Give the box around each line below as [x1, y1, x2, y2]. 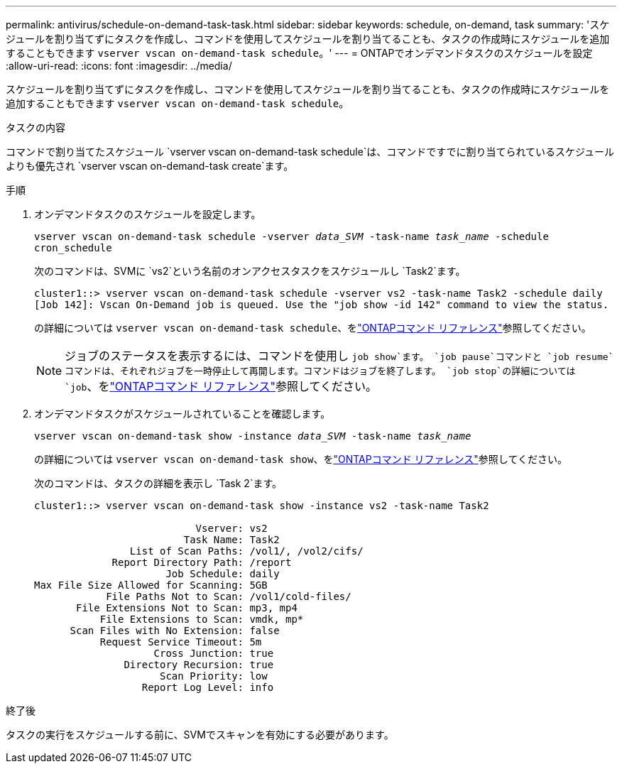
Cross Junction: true [153, 648, 274, 659]
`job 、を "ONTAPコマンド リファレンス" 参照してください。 [65, 379, 378, 393]
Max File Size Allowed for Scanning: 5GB [34, 579, 268, 591]
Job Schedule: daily [165, 568, 280, 579]
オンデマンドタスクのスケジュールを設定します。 [34, 208, 261, 220]
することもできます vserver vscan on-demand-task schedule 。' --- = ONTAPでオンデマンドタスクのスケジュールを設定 [6, 47, 593, 59]
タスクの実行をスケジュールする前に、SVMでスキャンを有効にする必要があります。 [6, 729, 394, 741]
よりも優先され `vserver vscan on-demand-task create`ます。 [6, 160, 294, 172]
